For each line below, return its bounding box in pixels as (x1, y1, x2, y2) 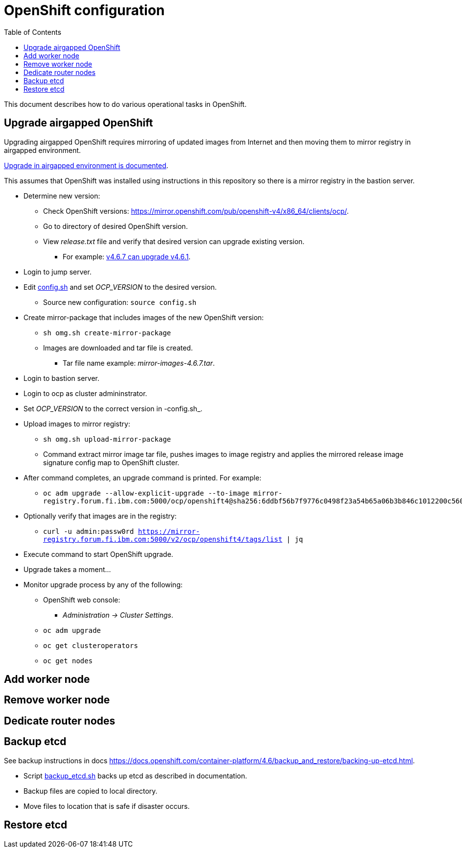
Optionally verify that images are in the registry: (23, 511, 177, 520)
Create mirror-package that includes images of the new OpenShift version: (23, 313, 264, 322)
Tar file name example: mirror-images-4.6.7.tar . (63, 358, 215, 367)
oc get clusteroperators (43, 641, 138, 650)
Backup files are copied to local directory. (23, 786, 158, 795)
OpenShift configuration (4, 2, 165, 19)
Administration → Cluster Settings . (63, 610, 174, 619)
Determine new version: (23, 191, 100, 200)
